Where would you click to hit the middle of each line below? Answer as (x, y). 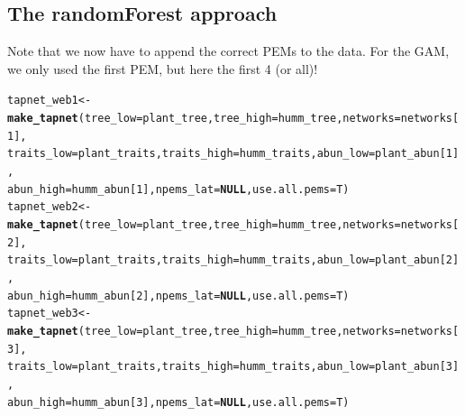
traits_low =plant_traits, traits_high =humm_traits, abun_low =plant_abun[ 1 (230, 154)
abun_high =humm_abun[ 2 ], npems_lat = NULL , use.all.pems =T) (178, 296)
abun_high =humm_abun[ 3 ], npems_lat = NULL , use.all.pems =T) (178, 402)
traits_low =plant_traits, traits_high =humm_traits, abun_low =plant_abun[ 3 (230, 367)
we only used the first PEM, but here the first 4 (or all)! (163, 68)
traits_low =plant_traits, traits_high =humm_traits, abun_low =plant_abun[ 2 (230, 260)
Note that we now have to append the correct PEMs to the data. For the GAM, (228, 51)
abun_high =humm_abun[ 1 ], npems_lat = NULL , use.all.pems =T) (178, 189)
